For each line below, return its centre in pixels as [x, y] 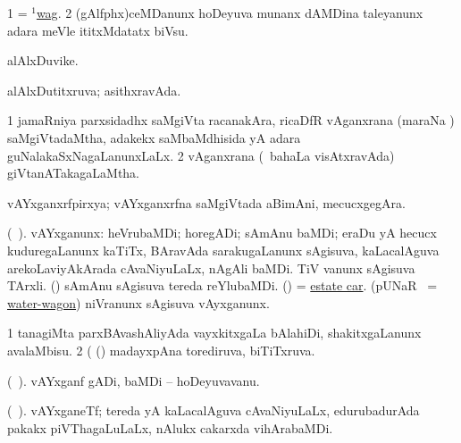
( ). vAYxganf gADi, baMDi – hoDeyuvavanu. [134, 380]
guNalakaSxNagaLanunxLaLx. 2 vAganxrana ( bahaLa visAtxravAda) [201, 155]
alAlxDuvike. [43, 60]
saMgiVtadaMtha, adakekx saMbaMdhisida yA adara [154, 137]
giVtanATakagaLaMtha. [74, 173]
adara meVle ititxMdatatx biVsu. [98, 30]
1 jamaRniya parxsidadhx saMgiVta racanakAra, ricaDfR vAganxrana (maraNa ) [231, 120]
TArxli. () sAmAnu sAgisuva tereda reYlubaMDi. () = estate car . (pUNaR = [222, 285]
